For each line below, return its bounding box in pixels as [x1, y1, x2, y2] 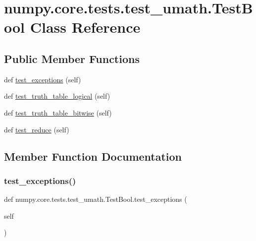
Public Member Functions [4, 51, 140, 66]
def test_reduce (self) [4, 124, 69, 134]
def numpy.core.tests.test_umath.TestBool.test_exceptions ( [4, 194, 187, 204]
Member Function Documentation [4, 148, 182, 164]
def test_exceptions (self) [4, 74, 81, 84]
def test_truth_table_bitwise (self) [4, 107, 112, 118]
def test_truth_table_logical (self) [4, 91, 110, 101]
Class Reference [30, 17, 141, 37]
